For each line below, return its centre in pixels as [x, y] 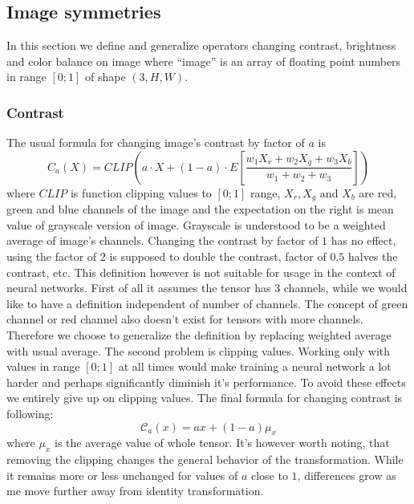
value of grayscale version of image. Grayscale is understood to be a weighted [196, 224]
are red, [378, 192]
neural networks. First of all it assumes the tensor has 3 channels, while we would [207, 288]
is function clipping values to [141, 192]
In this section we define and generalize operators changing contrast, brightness [201, 45]
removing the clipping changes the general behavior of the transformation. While [205, 459]
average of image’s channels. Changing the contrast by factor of [162, 240]
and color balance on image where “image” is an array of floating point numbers [204, 61]
